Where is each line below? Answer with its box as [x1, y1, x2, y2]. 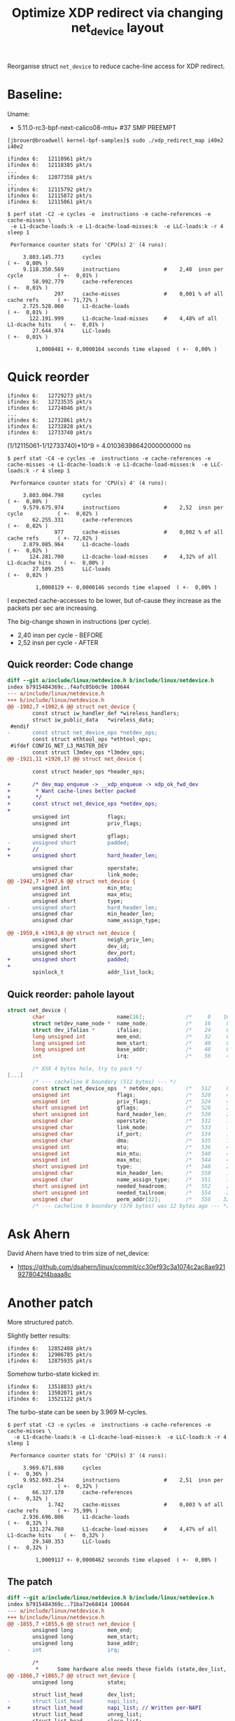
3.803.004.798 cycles [22, 491, 101, 499]
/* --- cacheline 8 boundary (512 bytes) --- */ [32, 1078, 177, 1085]
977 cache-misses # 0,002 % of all [54, 529, 224, 536]
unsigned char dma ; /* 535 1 [32, 1137, 230, 1144]
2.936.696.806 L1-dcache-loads [22, 1514, 130, 1521]
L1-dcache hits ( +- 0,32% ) [7, 1532, 105, 1539]
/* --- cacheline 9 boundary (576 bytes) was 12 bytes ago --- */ [32, 1202, 230, 1209]
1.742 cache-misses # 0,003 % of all [48, 1501, 224, 1508]
